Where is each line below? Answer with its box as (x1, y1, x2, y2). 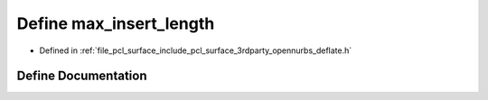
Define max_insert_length (16, 14, 215, 33)
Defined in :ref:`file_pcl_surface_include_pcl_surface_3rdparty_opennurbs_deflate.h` (39, 45, 352, 56)
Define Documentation (16, 68, 147, 84)
